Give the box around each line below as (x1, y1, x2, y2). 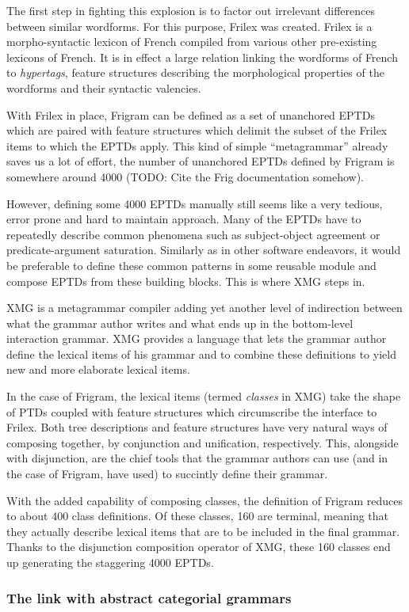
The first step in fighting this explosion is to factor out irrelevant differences (6, 2, 375, 18)
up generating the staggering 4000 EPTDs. (6, 554, 214, 570)
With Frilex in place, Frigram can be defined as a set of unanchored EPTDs (6, 106, 375, 123)
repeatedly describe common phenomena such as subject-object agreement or (6, 226, 380, 242)
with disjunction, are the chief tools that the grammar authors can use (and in (6, 450, 388, 466)
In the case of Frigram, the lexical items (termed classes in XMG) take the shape (6, 388, 401, 405)
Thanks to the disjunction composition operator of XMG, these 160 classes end (6, 538, 391, 555)
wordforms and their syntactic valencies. (6, 79, 201, 96)
